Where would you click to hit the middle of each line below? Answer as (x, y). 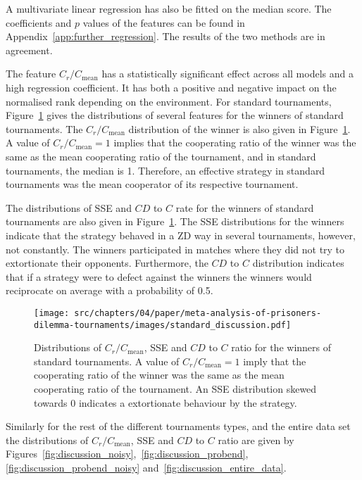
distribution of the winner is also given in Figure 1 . (239, 128)
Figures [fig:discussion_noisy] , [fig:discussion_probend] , (127, 454)
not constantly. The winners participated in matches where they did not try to (175, 249)
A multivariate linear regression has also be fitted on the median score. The (169, 8)
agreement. (29, 50)
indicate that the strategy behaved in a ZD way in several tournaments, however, (181, 235)
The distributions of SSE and (69, 207)
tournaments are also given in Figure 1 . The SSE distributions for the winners (175, 221)
